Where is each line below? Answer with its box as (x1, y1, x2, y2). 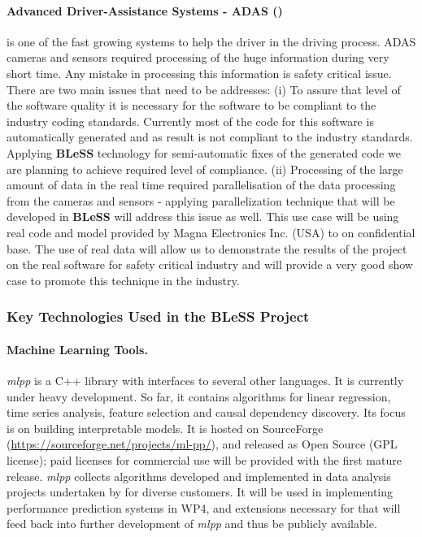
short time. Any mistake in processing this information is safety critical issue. (7, 64, 392, 81)
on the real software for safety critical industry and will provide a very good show (7, 256, 413, 273)
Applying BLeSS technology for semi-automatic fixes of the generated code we (7, 144, 401, 161)
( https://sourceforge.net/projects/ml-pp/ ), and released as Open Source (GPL (7, 435, 398, 453)
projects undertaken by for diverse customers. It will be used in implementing (7, 483, 394, 500)
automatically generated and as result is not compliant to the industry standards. (7, 128, 413, 145)
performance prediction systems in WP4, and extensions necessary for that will (7, 499, 401, 516)
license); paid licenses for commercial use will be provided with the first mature (7, 451, 402, 468)
